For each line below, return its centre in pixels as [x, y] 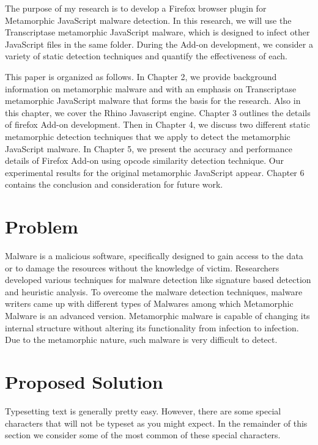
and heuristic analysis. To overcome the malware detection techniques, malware [154, 291]
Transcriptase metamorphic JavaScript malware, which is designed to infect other [157, 32]
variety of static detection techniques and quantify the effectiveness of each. [146, 56]
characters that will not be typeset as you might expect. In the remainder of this [156, 423]
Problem [42, 226]
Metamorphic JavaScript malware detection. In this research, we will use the [148, 20]
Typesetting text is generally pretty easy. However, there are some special [143, 410]
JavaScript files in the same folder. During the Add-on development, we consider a [159, 44]
